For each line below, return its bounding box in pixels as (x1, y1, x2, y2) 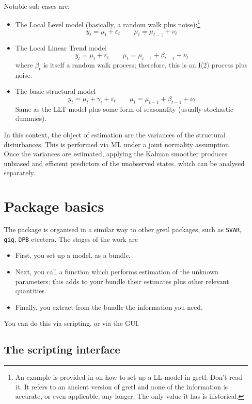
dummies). (15, 113, 47, 123)
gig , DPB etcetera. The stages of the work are (4, 234, 138, 244)
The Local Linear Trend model (15, 42, 107, 52)
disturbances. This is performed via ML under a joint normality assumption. (4, 139, 231, 149)
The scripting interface (4, 342, 121, 357)
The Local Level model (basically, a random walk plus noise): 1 (15, 17, 201, 29)
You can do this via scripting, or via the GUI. (4, 318, 140, 328)
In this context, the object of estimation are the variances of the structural (4, 130, 226, 139)
